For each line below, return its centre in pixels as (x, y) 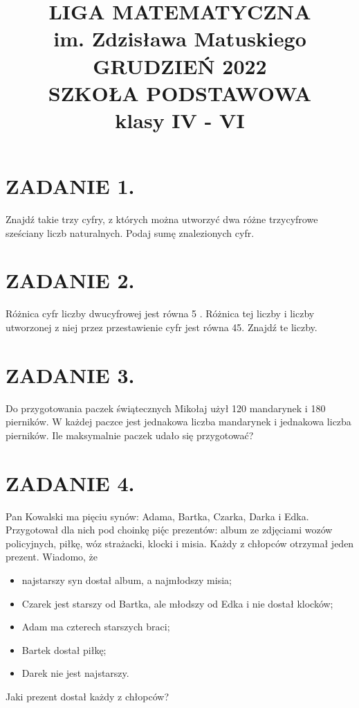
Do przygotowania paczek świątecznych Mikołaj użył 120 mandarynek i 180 (166, 408)
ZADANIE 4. (70, 483)
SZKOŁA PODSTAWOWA (180, 92)
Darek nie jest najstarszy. (75, 673)
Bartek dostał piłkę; (64, 649)
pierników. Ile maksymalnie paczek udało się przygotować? (130, 435)
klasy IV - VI (180, 120)
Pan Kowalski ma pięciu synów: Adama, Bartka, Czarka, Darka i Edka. (157, 516)
